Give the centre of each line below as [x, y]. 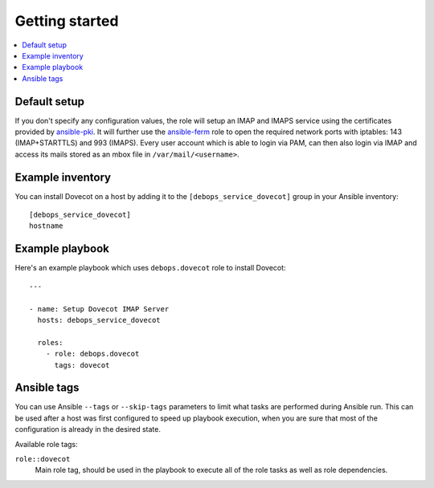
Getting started [67, 21]
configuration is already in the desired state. [88, 429]
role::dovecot [43, 459]
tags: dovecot [82, 365]
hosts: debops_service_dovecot [99, 320]
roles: [50, 342]
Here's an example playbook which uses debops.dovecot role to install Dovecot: [150, 268]
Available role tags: [46, 444]
